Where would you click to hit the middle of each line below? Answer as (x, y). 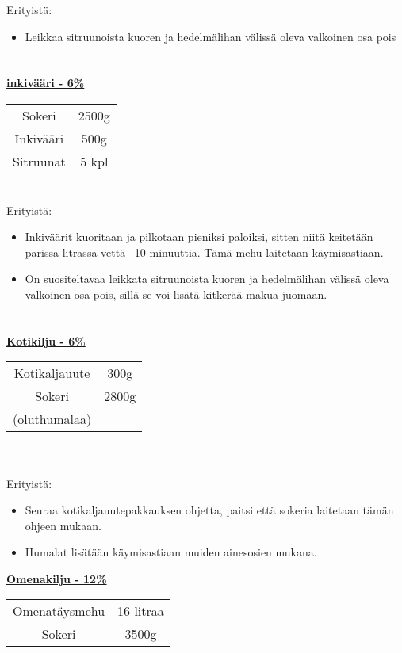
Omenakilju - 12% (57, 578)
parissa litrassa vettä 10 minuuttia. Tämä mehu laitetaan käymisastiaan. (204, 252)
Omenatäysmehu (59, 611)
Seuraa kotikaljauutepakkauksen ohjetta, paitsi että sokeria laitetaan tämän (209, 510)
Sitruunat (39, 161)
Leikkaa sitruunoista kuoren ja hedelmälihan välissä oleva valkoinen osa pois (211, 36)
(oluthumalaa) (52, 419)
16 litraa (141, 611)
